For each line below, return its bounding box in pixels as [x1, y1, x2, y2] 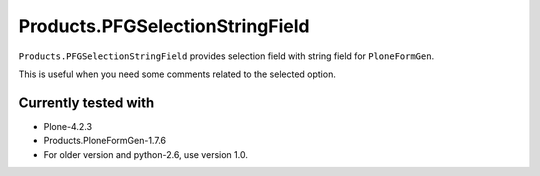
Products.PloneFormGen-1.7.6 [43, 135, 167, 147]
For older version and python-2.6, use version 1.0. [43, 148, 249, 160]
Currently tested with [18, 94, 155, 111]
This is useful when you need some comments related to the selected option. [18, 68, 337, 80]
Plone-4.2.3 [43, 120, 93, 132]
